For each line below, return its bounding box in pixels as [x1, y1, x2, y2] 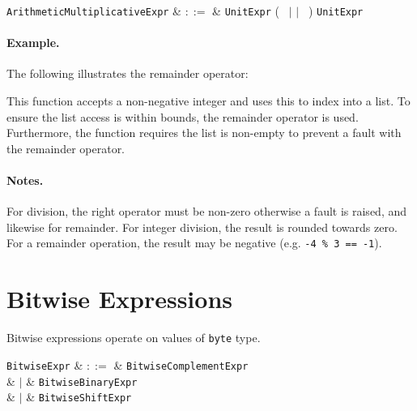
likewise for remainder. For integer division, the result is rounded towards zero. [6, 218, 398, 235]
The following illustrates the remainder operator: [6, 65, 249, 82]
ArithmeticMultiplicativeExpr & [6, 2, 182, 19]
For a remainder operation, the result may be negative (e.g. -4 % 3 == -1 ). [6, 234, 382, 251]
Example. [6, 34, 60, 51]
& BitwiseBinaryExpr [26, 372, 138, 389]
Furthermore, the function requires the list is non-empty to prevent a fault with [6, 124, 402, 141]
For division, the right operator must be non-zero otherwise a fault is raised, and [6, 203, 406, 220]
